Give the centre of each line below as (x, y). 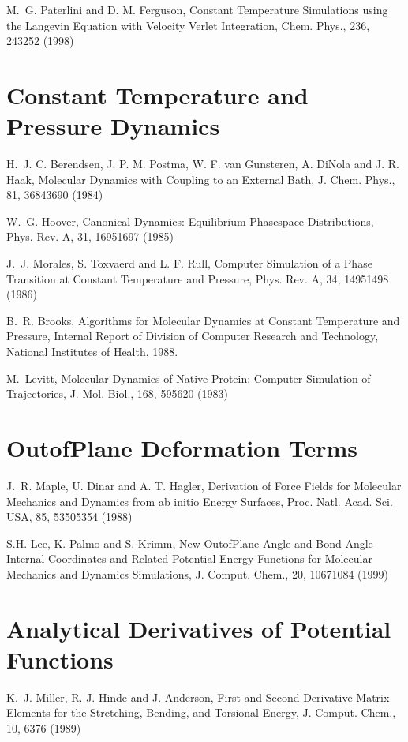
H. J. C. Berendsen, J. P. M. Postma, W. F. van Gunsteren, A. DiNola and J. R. (203, 164)
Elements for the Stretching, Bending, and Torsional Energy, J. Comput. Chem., (201, 712)
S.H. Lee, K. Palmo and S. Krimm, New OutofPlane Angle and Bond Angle (190, 543)
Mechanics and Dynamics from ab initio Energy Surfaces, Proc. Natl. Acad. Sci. (200, 501)
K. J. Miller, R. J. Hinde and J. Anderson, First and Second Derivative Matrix (198, 697)
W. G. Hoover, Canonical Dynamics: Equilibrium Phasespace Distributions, (190, 221)
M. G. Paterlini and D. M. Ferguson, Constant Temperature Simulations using (197, 9)
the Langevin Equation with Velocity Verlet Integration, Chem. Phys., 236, (188, 25)
